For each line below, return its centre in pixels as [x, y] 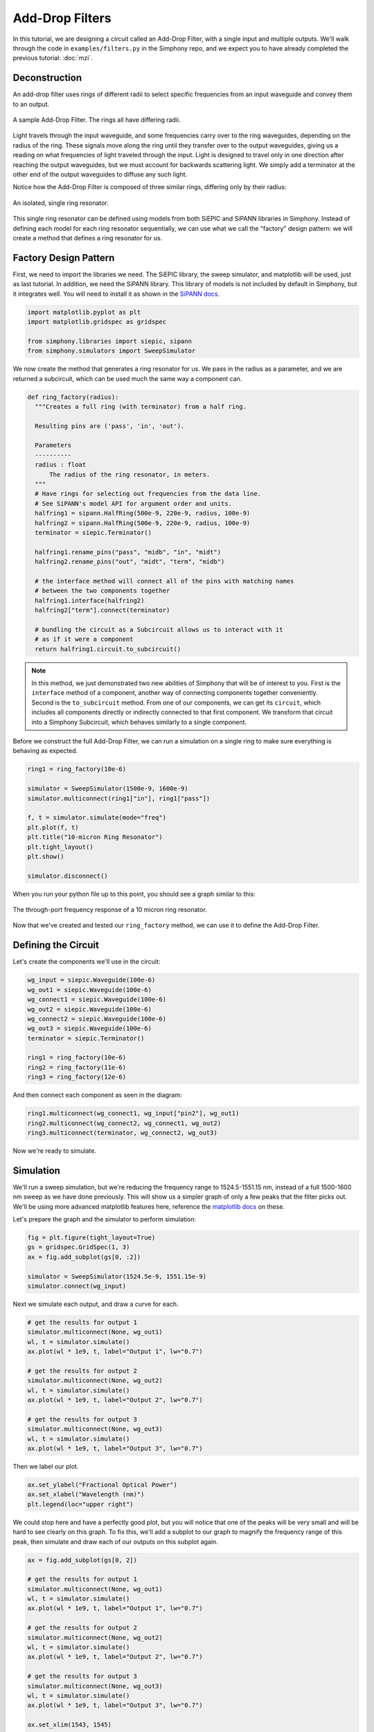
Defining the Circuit [56, 945]
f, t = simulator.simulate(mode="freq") [97, 818]
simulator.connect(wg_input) [77, 1286]
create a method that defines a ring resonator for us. [88, 238]
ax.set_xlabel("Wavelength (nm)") [86, 1494]
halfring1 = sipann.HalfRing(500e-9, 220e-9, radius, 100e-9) [143, 513]
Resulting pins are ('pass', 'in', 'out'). [110, 426]
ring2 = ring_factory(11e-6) [77, 1067]
